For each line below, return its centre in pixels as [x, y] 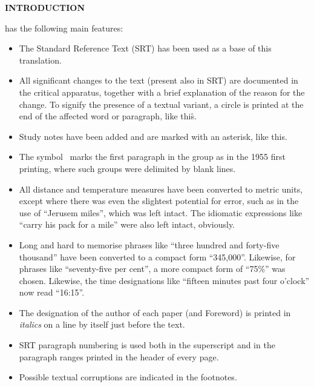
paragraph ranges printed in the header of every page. [119, 356]
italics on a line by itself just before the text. [102, 324]
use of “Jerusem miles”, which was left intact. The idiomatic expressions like [161, 212]
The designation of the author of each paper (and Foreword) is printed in [155, 312]
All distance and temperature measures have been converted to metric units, [161, 189]
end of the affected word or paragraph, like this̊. [108, 116]
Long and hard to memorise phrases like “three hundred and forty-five [149, 244]
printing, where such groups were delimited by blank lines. [127, 168]
